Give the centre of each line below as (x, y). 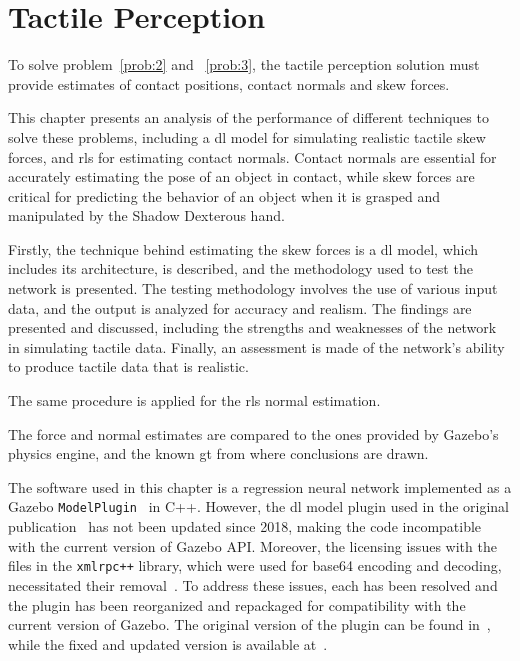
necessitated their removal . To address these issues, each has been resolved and (253, 584)
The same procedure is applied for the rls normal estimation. (194, 400)
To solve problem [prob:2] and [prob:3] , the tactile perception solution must (244, 64)
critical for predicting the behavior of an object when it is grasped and (224, 195)
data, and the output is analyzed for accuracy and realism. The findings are (240, 307)
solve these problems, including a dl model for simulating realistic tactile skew (247, 136)
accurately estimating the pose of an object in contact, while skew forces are (241, 176)
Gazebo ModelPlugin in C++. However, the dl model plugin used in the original (258, 506)
